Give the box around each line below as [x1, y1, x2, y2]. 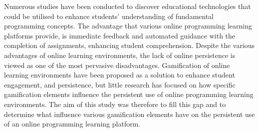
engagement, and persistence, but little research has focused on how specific [4, 79, 236, 89]
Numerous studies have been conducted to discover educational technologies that [4, 1, 251, 11]
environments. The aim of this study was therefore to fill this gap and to [4, 98, 226, 109]
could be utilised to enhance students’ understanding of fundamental [4, 10, 214, 21]
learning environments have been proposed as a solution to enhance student [4, 69, 235, 80]
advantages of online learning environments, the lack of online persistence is [4, 49, 236, 60]
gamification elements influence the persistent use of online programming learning [4, 89, 254, 99]
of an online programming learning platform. [4, 118, 141, 129]
